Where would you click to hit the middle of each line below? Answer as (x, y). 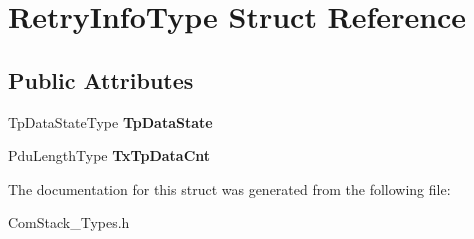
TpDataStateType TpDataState (110, 121)
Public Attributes (101, 79)
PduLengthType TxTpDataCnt (109, 155)
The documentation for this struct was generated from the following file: (229, 188)
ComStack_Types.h (69, 222)
